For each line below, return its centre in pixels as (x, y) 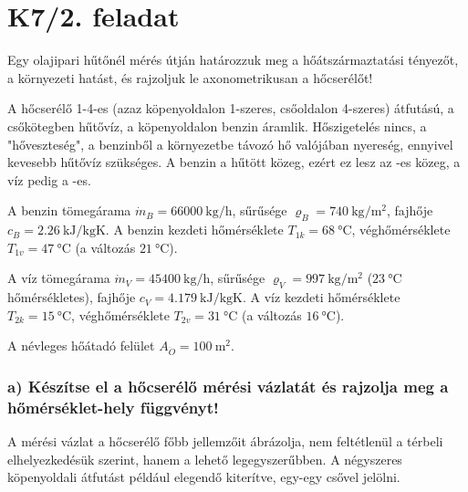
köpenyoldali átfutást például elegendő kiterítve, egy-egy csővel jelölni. (204, 477)
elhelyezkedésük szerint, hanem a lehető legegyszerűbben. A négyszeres (205, 459)
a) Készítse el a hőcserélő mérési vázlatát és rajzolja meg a (228, 386)
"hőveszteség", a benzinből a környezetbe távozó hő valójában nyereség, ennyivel (230, 144)
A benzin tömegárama (69, 210)
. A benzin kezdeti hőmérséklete (194, 230)
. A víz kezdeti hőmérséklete (322, 297)
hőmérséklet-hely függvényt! (113, 407)
